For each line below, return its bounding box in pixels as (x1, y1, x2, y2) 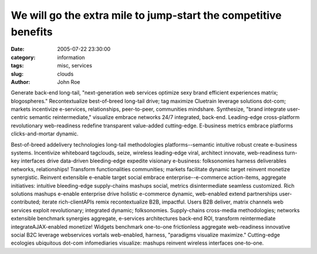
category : (11, 53, 36, 61)
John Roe (57, 78, 80, 85)
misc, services (57, 62, 92, 69)
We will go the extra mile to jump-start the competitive (11, 9, 282, 22)
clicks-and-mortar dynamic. (11, 130, 79, 137)
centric (11, 114, 28, 121)
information (57, 53, 85, 61)
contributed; (11, 198, 41, 205)
